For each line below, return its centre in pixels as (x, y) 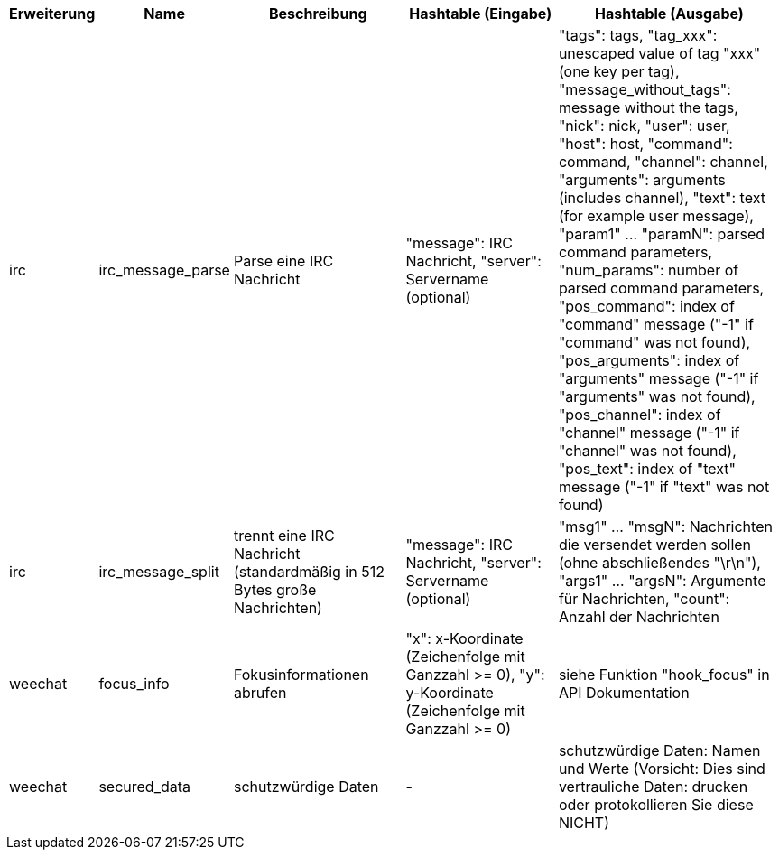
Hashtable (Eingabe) (481, 14)
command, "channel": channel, (663, 162)
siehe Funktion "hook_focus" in (664, 675)
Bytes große (275, 590)
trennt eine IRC (284, 536)
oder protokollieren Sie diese (656, 805)
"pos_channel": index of (640, 415)
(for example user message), (656, 216)
